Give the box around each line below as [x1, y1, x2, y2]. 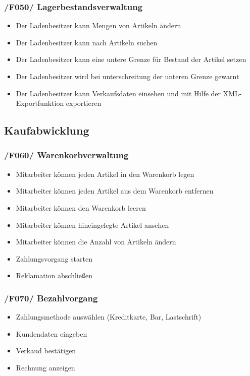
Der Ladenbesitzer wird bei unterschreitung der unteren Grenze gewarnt [16, 71, 239, 81]
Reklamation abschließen [16, 270, 92, 281]
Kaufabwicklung [4, 122, 89, 138]
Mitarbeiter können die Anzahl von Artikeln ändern [16, 236, 176, 247]
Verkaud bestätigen [16, 345, 76, 356]
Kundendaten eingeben [16, 328, 87, 339]
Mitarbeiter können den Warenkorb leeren [16, 202, 146, 213]
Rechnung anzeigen [16, 362, 75, 372]
